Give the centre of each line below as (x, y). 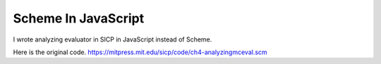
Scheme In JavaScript (79, 18)
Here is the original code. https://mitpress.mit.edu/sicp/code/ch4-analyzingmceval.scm (140, 52)
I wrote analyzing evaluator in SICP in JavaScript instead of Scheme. (113, 39)
